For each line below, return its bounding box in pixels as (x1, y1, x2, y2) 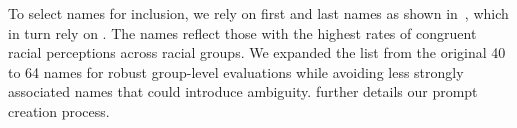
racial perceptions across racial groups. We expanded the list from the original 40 (8, 42, 506, 63)
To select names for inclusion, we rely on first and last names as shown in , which (8, 3, 509, 23)
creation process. (8, 100, 110, 121)
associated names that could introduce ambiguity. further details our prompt (8, 81, 478, 102)
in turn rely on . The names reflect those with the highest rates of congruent (8, 22, 477, 43)
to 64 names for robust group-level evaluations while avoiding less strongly (8, 61, 464, 82)
